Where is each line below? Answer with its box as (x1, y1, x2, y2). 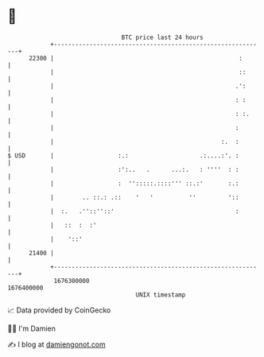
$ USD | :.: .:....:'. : (7, 151, 239, 160)
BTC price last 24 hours (121, 33, 204, 41)
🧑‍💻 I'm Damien (7, 324, 56, 333)
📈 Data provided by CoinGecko (7, 305, 111, 315)
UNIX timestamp (135, 290, 186, 299)
